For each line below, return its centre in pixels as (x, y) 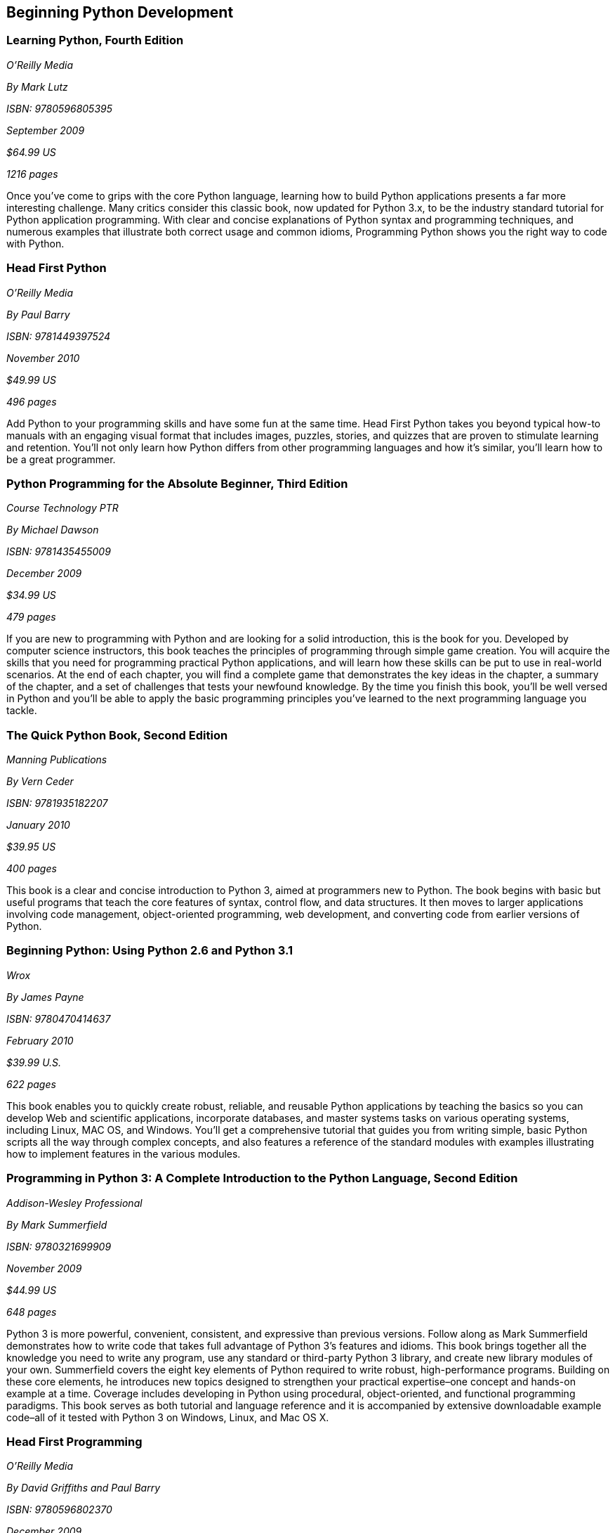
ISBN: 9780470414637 (59, 1018)
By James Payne (45, 997)
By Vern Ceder (40, 782)
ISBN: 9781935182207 (57, 803)
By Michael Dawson (53, 530)
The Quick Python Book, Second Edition (117, 735)
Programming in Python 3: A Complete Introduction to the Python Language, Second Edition (262, 1178)
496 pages (32, 401)
